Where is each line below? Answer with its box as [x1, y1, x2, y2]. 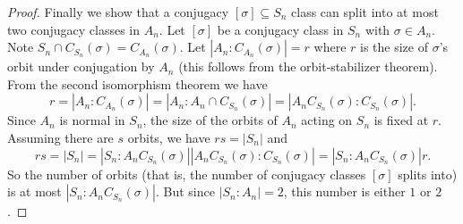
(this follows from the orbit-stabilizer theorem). [178, 57, 438, 76]
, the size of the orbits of [142, 111, 278, 129]
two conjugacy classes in [7, 20, 140, 38]
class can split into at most [291, 3, 439, 21]
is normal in [59, 111, 125, 129]
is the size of [360, 37, 429, 56]
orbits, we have [127, 128, 210, 146]
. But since [155, 182, 215, 201]
